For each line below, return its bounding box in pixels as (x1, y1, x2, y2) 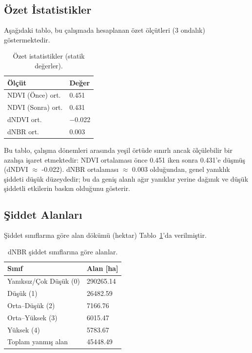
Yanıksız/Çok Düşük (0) (7, 276, 80, 286)
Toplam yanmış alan (7, 336, 68, 347)
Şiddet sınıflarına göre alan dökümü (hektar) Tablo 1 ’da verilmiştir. (4, 230, 207, 240)
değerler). (35, 60, 63, 70)
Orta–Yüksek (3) (7, 312, 58, 322)
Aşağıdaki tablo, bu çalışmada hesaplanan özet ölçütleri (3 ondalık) (4, 25, 205, 35)
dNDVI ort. (7, 114, 42, 125)
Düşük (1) (7, 288, 38, 298)
